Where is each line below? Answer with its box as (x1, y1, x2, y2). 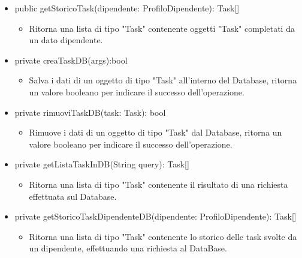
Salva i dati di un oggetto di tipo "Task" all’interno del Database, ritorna (29, 74, 297, 86)
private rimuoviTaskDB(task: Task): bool (14, 106, 166, 118)
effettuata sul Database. (29, 190, 117, 202)
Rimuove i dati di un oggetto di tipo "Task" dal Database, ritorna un (29, 126, 282, 139)
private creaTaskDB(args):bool (14, 53, 128, 66)
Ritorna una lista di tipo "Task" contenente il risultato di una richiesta (29, 178, 288, 190)
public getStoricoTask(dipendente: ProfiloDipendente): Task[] (14, 2, 240, 14)
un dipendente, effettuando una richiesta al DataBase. (29, 242, 227, 254)
